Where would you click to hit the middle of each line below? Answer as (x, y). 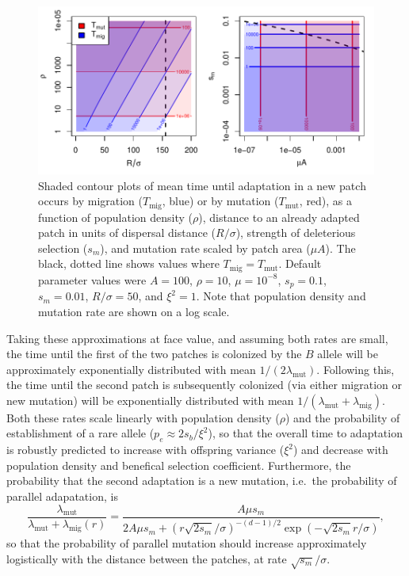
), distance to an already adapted (279, 217)
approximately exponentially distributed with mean (131, 369)
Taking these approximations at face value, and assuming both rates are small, (197, 338)
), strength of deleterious (296, 233)
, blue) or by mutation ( (220, 201)
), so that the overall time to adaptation (305, 433)
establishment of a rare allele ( (80, 433)
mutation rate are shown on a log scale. (134, 311)
